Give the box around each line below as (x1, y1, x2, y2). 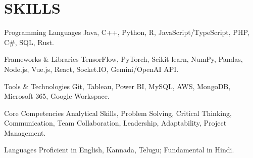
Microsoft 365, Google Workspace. (4, 91, 110, 101)
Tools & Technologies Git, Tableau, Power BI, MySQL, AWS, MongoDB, (4, 81, 231, 91)
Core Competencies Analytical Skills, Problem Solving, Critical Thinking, (4, 107, 232, 118)
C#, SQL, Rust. (4, 36, 54, 47)
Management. (4, 127, 46, 138)
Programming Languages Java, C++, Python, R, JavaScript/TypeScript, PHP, (4, 27, 249, 37)
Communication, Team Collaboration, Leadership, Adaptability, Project (4, 117, 227, 128)
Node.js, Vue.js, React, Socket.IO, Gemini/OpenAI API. (4, 63, 179, 74)
